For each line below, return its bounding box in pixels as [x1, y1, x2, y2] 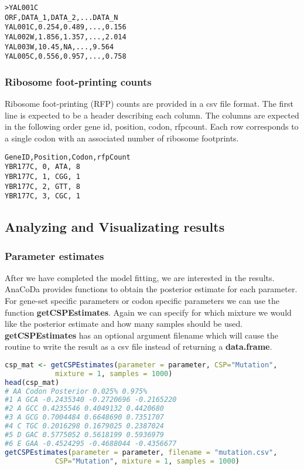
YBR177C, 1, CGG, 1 [5, 172, 80, 181]
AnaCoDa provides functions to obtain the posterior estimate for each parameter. [5, 283, 298, 295]
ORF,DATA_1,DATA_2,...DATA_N [5, 13, 118, 22]
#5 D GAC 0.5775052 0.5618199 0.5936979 [5, 430, 165, 439]
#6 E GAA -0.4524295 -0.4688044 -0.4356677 [5, 439, 177, 448]
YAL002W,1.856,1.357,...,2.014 [5, 32, 127, 41]
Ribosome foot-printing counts [5, 74, 152, 89]
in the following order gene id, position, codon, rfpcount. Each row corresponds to [5, 120, 299, 133]
